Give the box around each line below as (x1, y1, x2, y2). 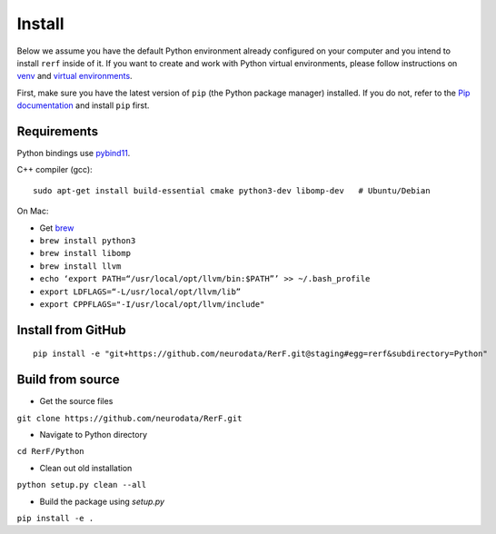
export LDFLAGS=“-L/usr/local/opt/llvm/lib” (39, 286, 242, 297)
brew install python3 (39, 235, 136, 245)
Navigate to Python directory (39, 430, 148, 440)
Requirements (16, 124, 99, 139)
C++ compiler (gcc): (16, 164, 93, 175)
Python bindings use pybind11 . (16, 148, 131, 159)
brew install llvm (39, 261, 122, 272)
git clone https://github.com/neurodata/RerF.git (16, 413, 243, 423)
